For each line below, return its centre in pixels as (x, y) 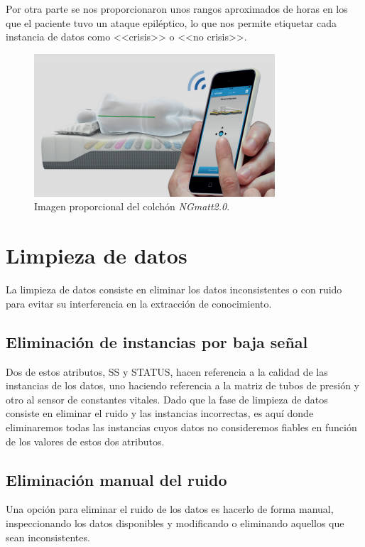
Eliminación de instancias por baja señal (157, 341)
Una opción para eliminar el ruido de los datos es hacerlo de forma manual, (170, 509)
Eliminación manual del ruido (116, 479)
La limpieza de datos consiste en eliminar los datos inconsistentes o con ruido (174, 289)
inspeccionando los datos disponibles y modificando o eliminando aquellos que (175, 522)
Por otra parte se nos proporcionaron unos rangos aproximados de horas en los (177, 9)
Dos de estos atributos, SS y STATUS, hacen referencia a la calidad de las (167, 371)
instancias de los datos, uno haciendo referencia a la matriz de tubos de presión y (182, 385)
